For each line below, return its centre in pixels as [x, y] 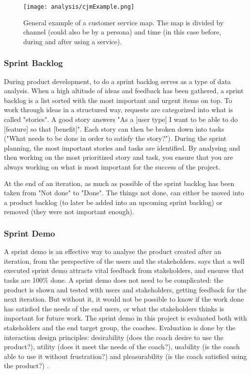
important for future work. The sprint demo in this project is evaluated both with [125, 318]
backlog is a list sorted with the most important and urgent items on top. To [118, 100]
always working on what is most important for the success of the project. [112, 167]
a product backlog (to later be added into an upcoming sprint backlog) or [113, 202]
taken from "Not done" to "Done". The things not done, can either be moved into [124, 193]
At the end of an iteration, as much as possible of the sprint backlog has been [119, 183]
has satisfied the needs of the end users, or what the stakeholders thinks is [114, 308]
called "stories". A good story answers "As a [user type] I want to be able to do [121, 119]
